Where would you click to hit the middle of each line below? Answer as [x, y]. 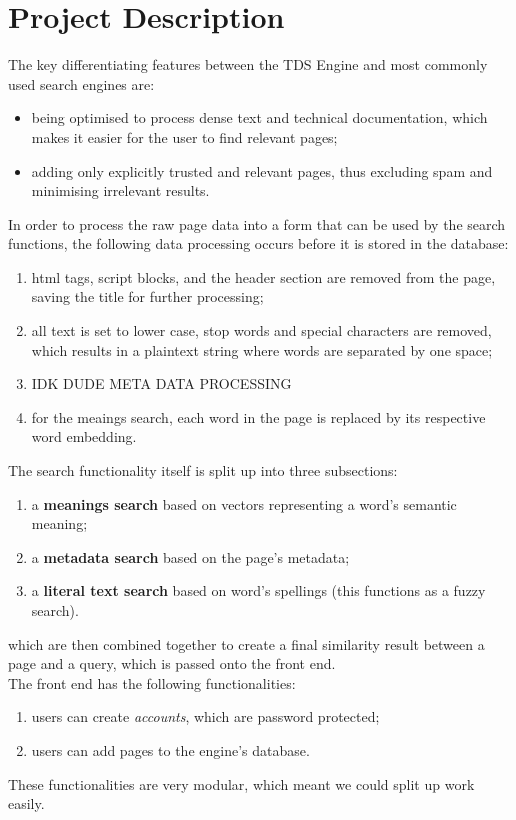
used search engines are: [81, 83]
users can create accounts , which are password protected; [205, 716]
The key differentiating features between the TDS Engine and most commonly [248, 64]
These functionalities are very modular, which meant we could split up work [241, 783]
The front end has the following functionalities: [152, 682]
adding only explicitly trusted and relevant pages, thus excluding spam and [262, 170]
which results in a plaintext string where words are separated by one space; [262, 349]
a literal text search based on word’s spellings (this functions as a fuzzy [258, 590]
